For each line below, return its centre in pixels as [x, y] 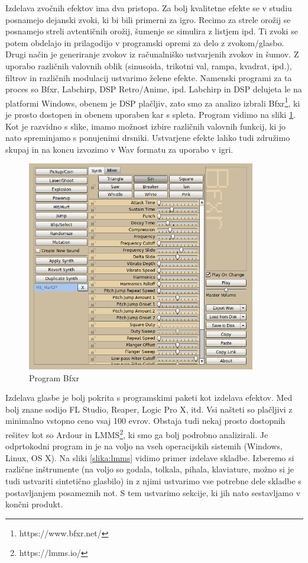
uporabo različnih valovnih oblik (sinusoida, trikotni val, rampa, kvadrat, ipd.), [149, 65]
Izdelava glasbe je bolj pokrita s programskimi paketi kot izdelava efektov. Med [149, 398]
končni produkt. [34, 504]
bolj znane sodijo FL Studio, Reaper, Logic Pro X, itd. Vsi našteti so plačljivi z [149, 409]
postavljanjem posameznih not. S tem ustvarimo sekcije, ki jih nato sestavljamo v [153, 492]
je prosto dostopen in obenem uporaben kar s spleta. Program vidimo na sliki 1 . [150, 114]
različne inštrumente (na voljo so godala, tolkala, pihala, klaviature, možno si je [150, 469]
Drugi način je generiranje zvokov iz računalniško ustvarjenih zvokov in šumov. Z [152, 54]
